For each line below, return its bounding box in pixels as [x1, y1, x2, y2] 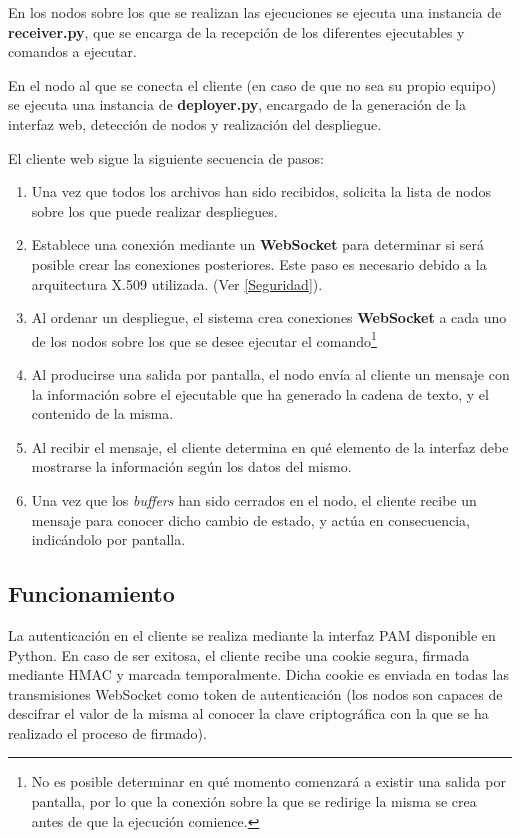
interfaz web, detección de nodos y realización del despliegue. [8, 113, 382, 134]
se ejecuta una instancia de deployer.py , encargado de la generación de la [8, 94, 466, 115]
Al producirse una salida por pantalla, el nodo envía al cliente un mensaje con [31, 363, 510, 384]
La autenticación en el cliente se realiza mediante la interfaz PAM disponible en [8, 624, 496, 645]
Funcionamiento [8, 578, 175, 609]
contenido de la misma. [31, 403, 174, 424]
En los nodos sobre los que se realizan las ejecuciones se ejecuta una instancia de [8, 2, 502, 22]
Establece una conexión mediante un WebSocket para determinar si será [31, 234, 484, 255]
